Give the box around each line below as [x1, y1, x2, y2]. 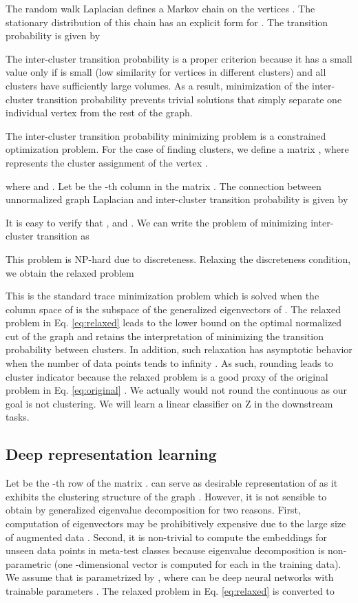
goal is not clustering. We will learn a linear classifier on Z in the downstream [6, 396, 333, 410]
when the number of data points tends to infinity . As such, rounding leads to [6, 356, 333, 370]
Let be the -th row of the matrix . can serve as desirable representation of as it [6, 476, 338, 490]
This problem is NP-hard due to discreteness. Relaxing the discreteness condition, [6, 251, 351, 266]
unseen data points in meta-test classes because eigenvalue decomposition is [6, 543, 325, 558]
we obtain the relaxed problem [6, 265, 134, 279]
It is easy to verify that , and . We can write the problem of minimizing [6, 215, 308, 229]
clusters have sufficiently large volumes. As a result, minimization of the [6, 78, 309, 92]
